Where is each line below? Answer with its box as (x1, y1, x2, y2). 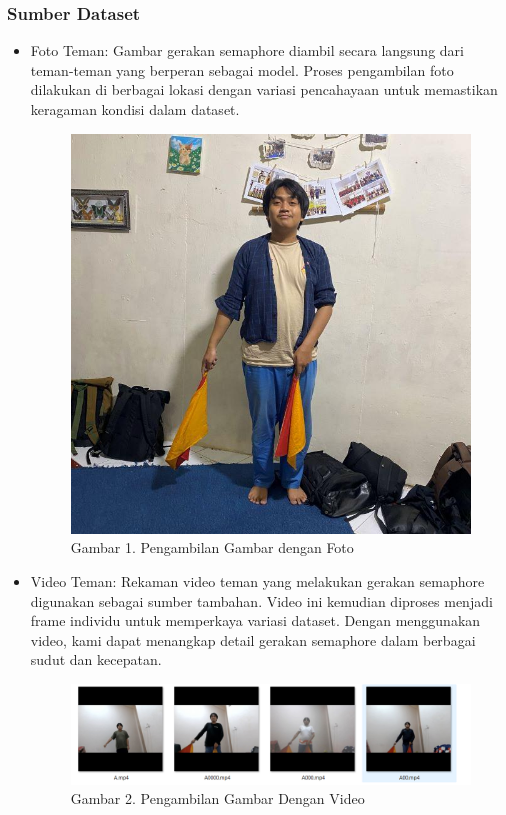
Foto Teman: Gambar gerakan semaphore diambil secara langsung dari (30, 40, 464, 61)
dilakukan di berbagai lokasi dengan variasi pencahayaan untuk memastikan (30, 79, 498, 100)
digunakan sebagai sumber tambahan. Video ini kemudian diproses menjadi (30, 590, 493, 611)
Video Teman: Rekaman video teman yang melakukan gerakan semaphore (30, 570, 485, 591)
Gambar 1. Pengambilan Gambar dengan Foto (70, 537, 354, 558)
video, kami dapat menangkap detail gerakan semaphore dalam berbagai (30, 629, 476, 650)
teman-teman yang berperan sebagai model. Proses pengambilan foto (30, 59, 454, 80)
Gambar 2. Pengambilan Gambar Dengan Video (70, 788, 365, 809)
